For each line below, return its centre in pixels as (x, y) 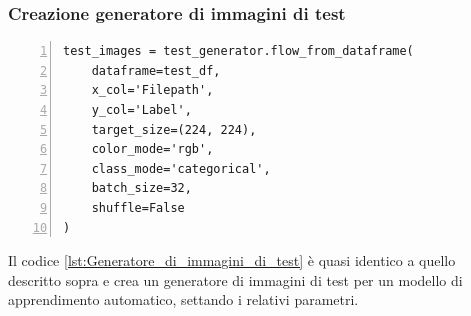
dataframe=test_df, (156, 70)
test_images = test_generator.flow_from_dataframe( (238, 51)
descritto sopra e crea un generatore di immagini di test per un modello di (235, 279)
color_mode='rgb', (152, 149)
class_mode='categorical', (181, 168)
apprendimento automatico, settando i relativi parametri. (183, 299)
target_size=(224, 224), (174, 129)
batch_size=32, (141, 188)
